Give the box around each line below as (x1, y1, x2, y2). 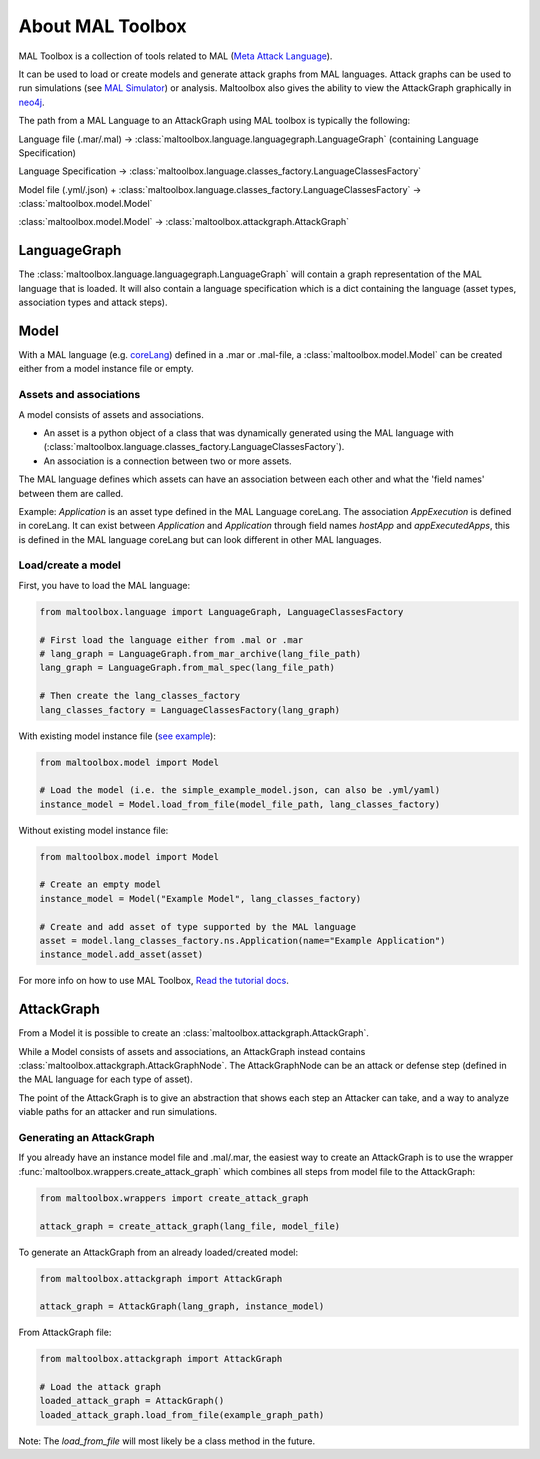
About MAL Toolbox (18, 15, 187, 37)
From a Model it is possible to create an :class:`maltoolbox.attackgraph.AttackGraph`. (18, 1027, 370, 1039)
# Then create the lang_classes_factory (39, 690, 240, 702)
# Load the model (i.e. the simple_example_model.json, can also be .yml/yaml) (39, 785, 441, 796)
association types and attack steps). (18, 296, 168, 309)
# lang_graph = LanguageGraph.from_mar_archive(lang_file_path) (39, 648, 362, 659)
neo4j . (18, 96, 45, 108)
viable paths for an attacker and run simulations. (18, 1106, 218, 1118)
